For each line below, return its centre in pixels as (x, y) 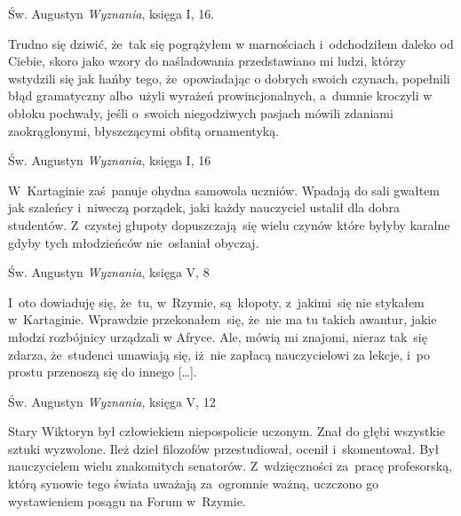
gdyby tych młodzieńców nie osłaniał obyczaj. (134, 242)
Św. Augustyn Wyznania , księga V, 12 (112, 401)
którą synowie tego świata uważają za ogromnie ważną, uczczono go (194, 484)
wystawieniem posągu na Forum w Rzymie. (127, 500)
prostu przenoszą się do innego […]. (103, 372)
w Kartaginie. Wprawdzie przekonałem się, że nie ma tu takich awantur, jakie (223, 319)
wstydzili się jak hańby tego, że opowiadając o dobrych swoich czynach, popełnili (229, 78)
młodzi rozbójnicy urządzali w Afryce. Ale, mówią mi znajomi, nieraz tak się (218, 336)
